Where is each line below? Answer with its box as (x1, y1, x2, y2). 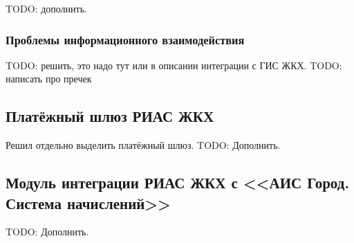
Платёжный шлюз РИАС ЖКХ (6, 105, 214, 127)
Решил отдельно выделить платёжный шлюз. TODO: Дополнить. (6, 138, 281, 152)
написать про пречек (6, 71, 92, 86)
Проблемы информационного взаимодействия (6, 30, 245, 48)
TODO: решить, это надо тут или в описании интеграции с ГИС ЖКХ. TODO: (6, 57, 342, 72)
